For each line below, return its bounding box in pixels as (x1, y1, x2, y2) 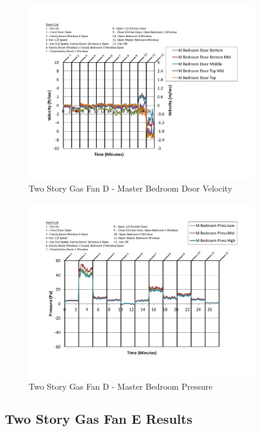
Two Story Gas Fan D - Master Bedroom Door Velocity (29, 182, 233, 195)
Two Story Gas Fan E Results (5, 409, 192, 428)
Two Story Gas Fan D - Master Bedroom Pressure (29, 380, 213, 393)
